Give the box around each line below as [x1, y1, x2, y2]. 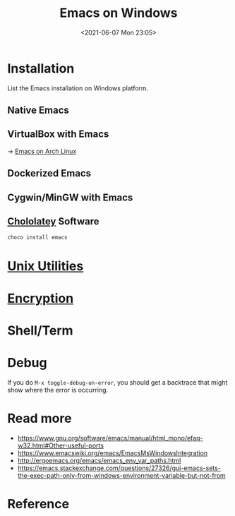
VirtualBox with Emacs [7, 128, 109, 140]
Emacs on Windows [59, 5, 178, 21]
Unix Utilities [7, 258, 84, 274]
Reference [7, 496, 69, 512]
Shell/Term [7, 323, 73, 338]
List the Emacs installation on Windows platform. [7, 83, 149, 92]
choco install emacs [7, 234, 68, 241]
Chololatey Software [7, 215, 100, 227]
